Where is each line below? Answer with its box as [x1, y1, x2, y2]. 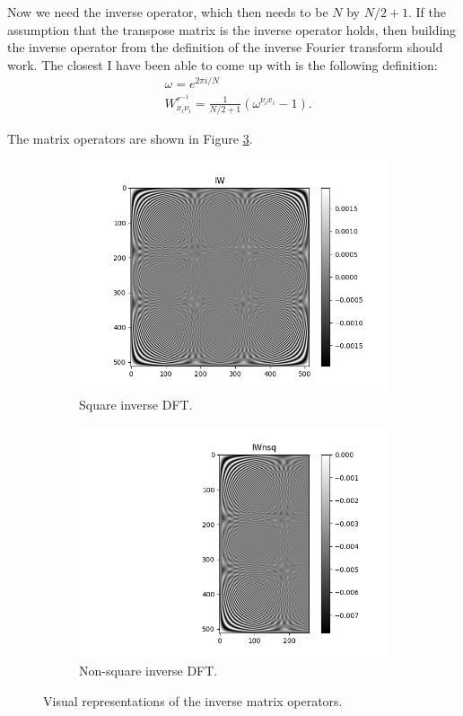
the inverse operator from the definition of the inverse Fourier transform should [7, 38, 443, 57]
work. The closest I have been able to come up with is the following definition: [7, 55, 438, 74]
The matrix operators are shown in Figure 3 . [7, 128, 253, 147]
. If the [408, 3, 447, 21]
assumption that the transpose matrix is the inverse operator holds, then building [7, 20, 457, 39]
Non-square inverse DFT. [79, 661, 218, 680]
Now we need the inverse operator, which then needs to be [7, 3, 328, 21]
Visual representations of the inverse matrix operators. [43, 691, 343, 710]
